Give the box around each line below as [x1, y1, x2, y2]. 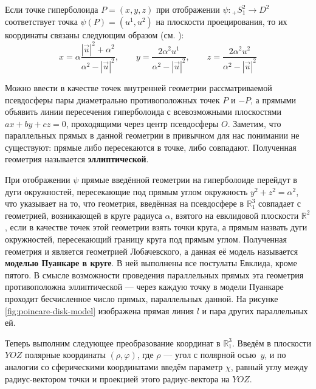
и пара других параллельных [202, 304, 308, 317]
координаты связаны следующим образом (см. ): [5, 29, 184, 41]
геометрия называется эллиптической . [5, 153, 149, 165]
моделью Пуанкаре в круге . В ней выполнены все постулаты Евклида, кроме [5, 256, 297, 269]
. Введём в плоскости [232, 336, 311, 349]
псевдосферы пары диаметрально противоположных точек [5, 93, 220, 106]
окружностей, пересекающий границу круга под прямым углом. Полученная [5, 233, 287, 246]
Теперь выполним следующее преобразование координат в [5, 336, 221, 349]
